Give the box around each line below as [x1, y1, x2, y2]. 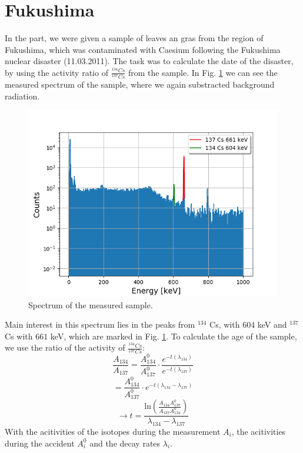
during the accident [5, 437, 75, 449]
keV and [257, 318, 287, 331]
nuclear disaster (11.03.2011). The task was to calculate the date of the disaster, [5, 55, 294, 67]
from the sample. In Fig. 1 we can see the [128, 66, 278, 78]
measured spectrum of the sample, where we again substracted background [5, 78, 275, 91]
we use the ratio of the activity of [5, 341, 125, 354]
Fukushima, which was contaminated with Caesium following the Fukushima [5, 43, 281, 55]
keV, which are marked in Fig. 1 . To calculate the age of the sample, [50, 329, 297, 342]
